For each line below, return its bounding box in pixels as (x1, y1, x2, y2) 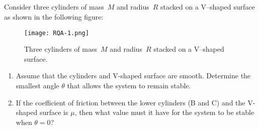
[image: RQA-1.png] (24, 29, 89, 37)
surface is (39, 107, 68, 117)
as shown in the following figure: (4, 11, 104, 22)
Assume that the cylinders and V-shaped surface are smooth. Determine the (16, 70, 251, 81)
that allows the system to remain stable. (67, 80, 191, 91)
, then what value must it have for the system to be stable (74, 107, 254, 117)
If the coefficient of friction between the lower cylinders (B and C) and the (16, 97, 245, 107)
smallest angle (16, 80, 59, 91)
